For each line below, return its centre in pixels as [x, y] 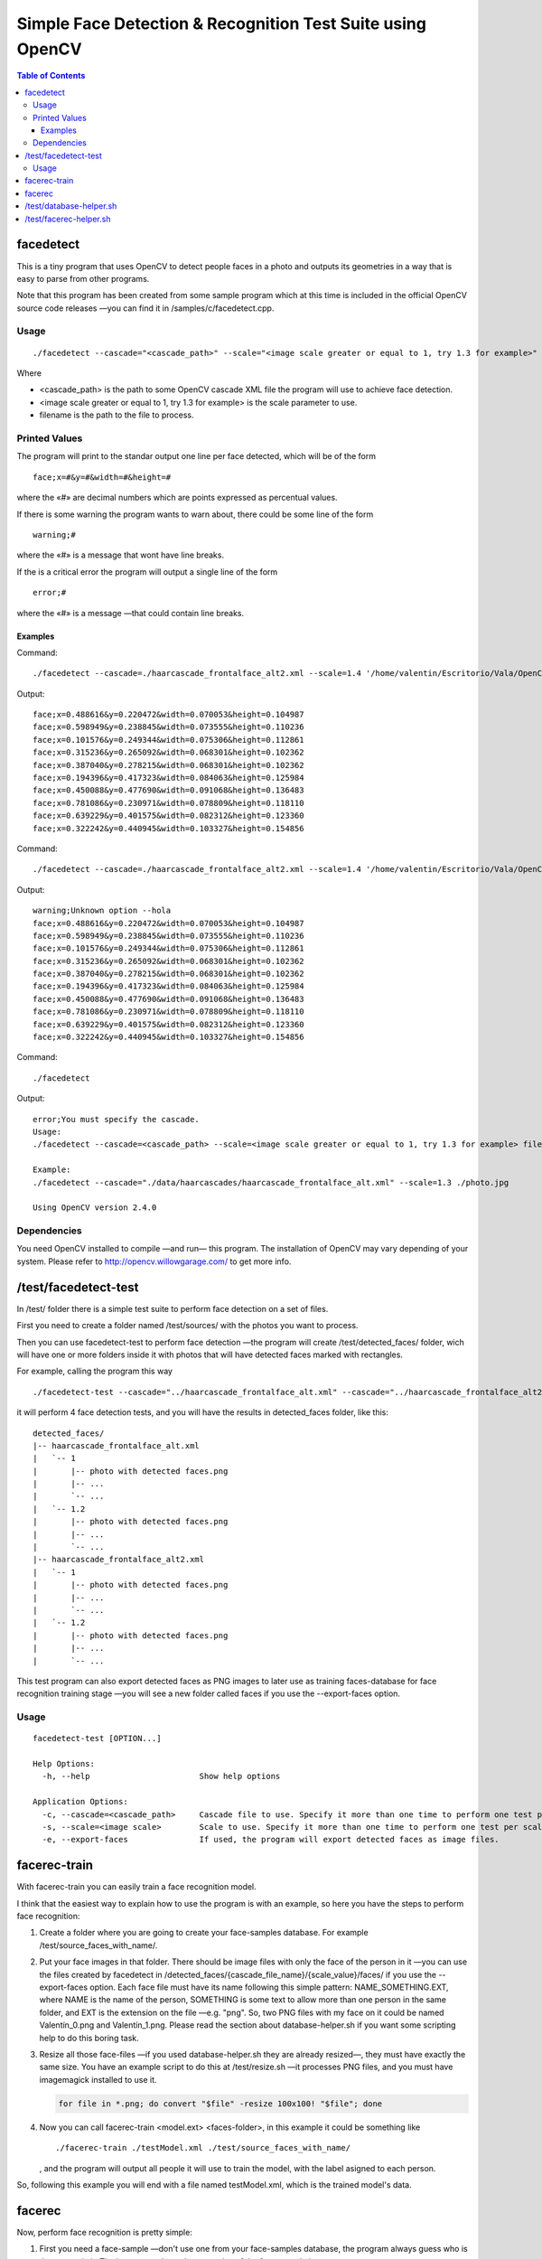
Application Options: [80, 1802]
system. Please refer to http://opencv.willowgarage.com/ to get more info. [154, 1261]
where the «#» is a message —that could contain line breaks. [130, 613]
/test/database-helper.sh [71, 206]
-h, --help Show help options [161, 1776]
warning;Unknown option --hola [102, 911]
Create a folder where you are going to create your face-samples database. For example [204, 1933]
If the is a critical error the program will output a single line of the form [147, 572]
